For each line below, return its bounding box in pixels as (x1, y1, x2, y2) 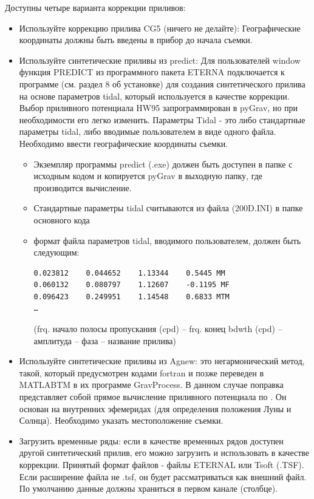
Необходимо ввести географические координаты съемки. (19, 137, 228, 149)
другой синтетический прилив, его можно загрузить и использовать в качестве (19, 446, 310, 459)
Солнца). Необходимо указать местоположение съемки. (19, 414, 224, 427)
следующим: (33, 246, 80, 259)
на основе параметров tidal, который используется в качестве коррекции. (19, 89, 290, 102)
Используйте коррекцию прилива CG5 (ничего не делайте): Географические (19, 21, 301, 34)
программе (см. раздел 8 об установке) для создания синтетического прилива (19, 77, 305, 90)
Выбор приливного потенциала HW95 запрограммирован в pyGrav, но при (19, 101, 298, 114)
